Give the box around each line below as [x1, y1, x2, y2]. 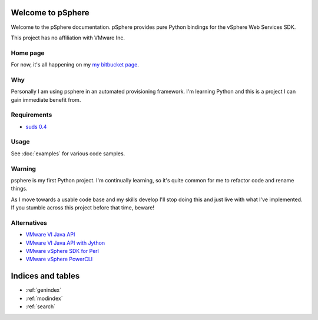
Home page [11, 49, 45, 57]
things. [11, 185, 28, 192]
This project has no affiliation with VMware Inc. [11, 34, 125, 41]
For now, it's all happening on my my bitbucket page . [11, 61, 140, 68]
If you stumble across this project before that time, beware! [11, 204, 154, 211]
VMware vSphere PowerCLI [25, 256, 93, 263]
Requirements [11, 111, 52, 119]
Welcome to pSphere [11, 8, 90, 18]
